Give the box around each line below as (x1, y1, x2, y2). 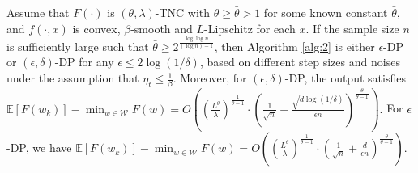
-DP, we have (6, 139, 72, 156)
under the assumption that (6, 70, 139, 86)
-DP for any (54, 53, 114, 70)
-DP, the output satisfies (284, 70, 406, 86)
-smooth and (130, 19, 193, 36)
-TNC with (155, 4, 211, 20)
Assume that (6, 4, 70, 20)
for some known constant (263, 4, 388, 20)
